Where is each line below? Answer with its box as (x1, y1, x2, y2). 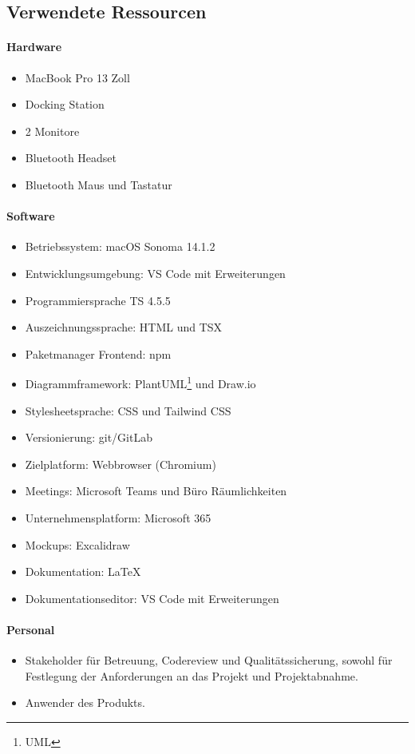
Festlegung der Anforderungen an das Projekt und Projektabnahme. (25, 667, 358, 684)
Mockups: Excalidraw (25, 536, 130, 553)
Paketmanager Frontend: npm (25, 345, 172, 362)
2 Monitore (25, 122, 80, 139)
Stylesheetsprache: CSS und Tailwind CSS (25, 402, 231, 419)
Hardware (6, 38, 62, 55)
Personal (6, 621, 55, 637)
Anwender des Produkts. (25, 694, 145, 711)
